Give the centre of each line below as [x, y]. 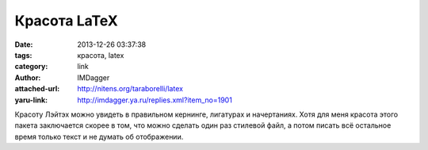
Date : [24, 44]
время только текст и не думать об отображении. [99, 137]
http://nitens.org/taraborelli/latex [130, 89]
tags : [23, 55]
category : [31, 67]
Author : [28, 77]
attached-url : [37, 89]
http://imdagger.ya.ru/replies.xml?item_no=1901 [155, 100]
